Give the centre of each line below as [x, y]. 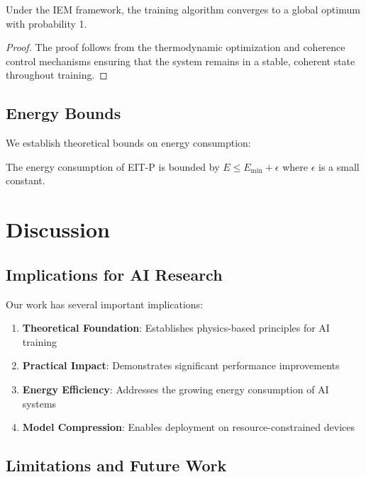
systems [39, 403]
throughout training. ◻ [57, 75]
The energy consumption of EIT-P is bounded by [113, 166]
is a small [339, 166]
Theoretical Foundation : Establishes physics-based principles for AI [176, 328]
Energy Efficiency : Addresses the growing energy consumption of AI [176, 389]
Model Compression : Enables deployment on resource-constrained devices [189, 427]
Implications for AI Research [114, 274]
